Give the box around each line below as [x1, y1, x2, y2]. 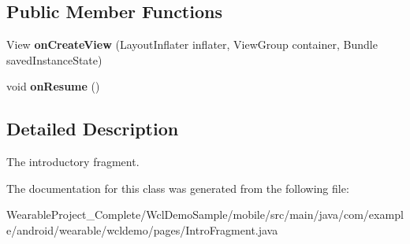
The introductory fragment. [6, 153, 140, 170]
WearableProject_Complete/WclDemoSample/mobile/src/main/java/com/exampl [6, 206, 404, 223]
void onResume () [6, 78, 100, 94]
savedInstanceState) [6, 51, 102, 68]
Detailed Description [6, 116, 179, 141]
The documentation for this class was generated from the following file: [6, 179, 349, 196]
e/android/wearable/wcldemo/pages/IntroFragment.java [6, 221, 278, 238]
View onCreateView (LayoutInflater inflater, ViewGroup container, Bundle [6, 36, 378, 53]
